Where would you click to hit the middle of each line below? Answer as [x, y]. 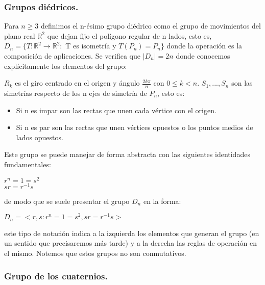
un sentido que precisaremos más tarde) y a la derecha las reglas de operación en [130, 243]
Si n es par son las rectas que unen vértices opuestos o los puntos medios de [135, 127]
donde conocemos [203, 56]
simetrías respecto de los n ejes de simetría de [76, 93]
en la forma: [162, 201]
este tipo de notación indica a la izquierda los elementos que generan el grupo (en [132, 233]
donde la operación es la [204, 46]
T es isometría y [91, 46]
